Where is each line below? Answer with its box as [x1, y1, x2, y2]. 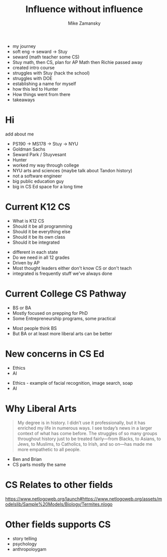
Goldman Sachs [12, 146, 46, 152]
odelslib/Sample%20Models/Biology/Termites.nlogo [5, 501, 113, 507]
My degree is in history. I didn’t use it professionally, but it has [17, 420, 145, 426]
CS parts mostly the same [12, 461, 66, 467]
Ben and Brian [12, 456, 42, 462]
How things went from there [12, 91, 71, 97]
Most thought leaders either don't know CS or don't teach [12, 265, 132, 271]
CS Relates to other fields [5, 479, 113, 491]
